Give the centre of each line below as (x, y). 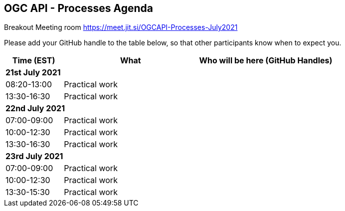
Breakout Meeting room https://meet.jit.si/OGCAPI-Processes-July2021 (121, 27)
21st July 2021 (33, 73)
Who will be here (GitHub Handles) (266, 61)
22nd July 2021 (35, 108)
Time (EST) (34, 61)
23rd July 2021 (34, 156)
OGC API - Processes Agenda (79, 8)
